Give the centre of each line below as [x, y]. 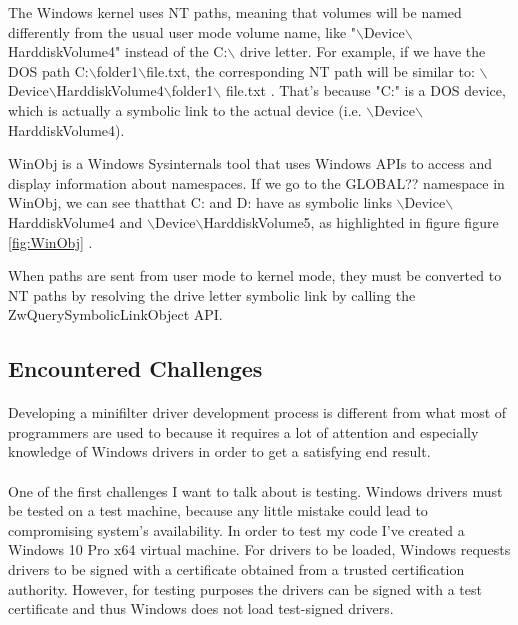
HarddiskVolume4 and [75, 221]
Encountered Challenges [135, 368]
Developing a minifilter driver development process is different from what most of [257, 412]
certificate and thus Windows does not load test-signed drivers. [201, 608]
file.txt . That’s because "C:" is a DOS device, [365, 90]
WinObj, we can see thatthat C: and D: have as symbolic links [200, 202]
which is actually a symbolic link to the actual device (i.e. [185, 109]
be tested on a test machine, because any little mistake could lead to [218, 510]
